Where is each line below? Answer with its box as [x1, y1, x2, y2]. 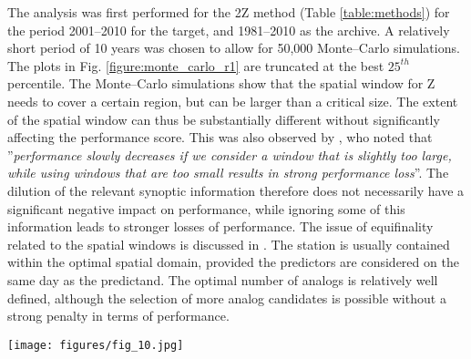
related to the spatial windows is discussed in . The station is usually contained [7, 234, 450, 253]
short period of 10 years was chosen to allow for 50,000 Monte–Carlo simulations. [7, 38, 460, 57]
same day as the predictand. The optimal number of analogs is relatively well [7, 270, 438, 289]
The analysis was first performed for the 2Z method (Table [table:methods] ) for [7, 3, 450, 21]
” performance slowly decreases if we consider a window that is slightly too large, [7, 145, 452, 164]
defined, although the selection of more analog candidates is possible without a [7, 288, 446, 307]
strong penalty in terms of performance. [7, 306, 230, 325]
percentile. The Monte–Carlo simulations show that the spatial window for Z [7, 74, 435, 93]
